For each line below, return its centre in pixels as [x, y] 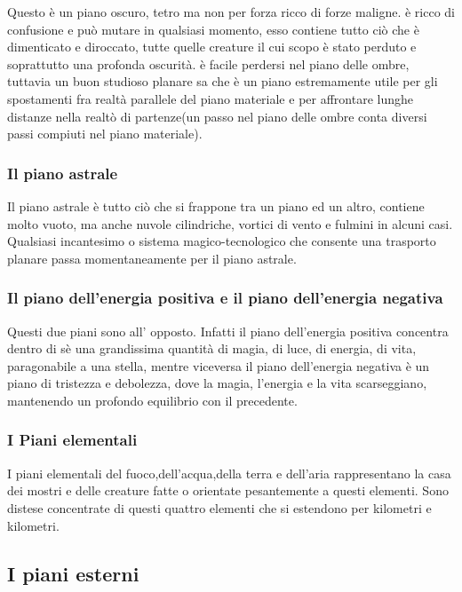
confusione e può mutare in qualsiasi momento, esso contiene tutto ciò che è [213, 29]
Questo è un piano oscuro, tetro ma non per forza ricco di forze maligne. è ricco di [231, 12]
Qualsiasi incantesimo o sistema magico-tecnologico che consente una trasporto [222, 241]
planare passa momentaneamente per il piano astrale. [152, 258]
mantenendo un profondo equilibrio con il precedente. [152, 400]
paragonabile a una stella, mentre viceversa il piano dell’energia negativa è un [219, 365]
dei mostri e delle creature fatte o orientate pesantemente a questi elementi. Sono [228, 490]
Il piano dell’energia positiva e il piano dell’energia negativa [225, 298]
